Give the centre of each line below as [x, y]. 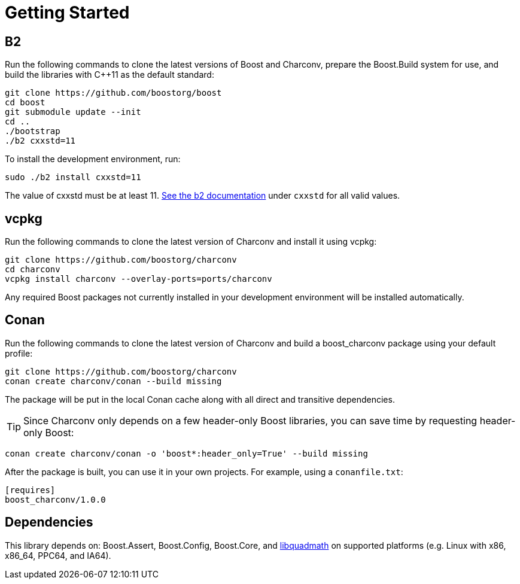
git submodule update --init [73, 112]
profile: [19, 353]
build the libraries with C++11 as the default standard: [110, 75]
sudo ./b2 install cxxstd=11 [73, 177]
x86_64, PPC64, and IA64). [58, 555]
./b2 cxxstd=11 [40, 141]
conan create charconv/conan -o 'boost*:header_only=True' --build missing [186, 453]
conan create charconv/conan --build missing [113, 381]
